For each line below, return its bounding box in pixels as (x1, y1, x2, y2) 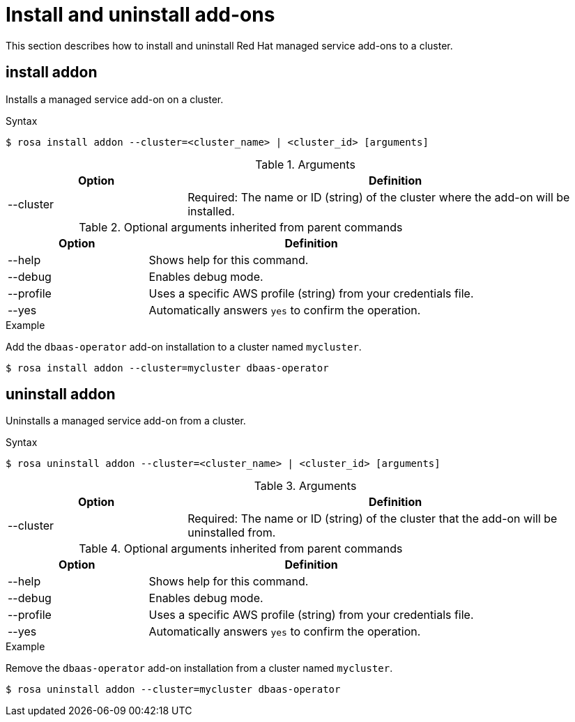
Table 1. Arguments (255, 157, 355, 171)
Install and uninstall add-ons (6, 3, 275, 26)
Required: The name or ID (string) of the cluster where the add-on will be (187, 190, 570, 204)
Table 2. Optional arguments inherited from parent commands (79, 220, 403, 234)
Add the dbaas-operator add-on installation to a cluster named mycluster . (6, 340, 362, 353)
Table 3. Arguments (254, 479, 357, 493)
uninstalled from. (187, 525, 276, 540)
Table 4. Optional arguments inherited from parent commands (79, 541, 403, 556)
